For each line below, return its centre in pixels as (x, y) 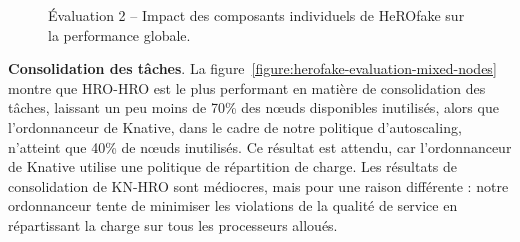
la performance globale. (119, 34)
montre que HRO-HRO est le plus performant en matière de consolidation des (247, 87)
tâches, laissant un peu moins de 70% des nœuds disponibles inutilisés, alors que (253, 107)
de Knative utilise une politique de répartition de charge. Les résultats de (233, 166)
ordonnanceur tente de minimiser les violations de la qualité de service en (233, 205)
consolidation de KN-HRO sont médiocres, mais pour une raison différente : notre (258, 185)
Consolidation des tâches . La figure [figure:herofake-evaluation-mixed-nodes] (252, 68)
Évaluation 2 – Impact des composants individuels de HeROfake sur (256, 15)
